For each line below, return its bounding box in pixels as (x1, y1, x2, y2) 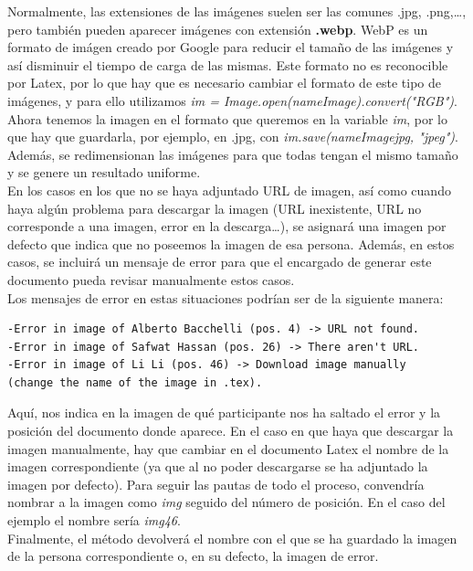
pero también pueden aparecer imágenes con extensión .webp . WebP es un (7, 19, 428, 38)
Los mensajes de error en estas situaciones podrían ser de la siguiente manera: (7, 288, 444, 307)
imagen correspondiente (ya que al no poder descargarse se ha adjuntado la (7, 457, 428, 476)
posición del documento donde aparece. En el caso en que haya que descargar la (7, 421, 454, 440)
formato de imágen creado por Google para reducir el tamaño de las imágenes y (7, 37, 454, 57)
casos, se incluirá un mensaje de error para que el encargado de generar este (7, 252, 432, 271)
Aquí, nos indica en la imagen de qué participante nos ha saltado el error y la (7, 403, 441, 422)
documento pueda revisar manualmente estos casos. (7, 270, 295, 289)
